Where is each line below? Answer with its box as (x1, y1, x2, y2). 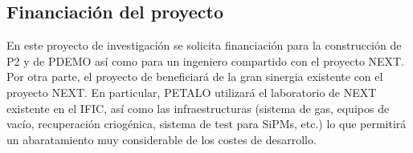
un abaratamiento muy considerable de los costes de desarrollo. (6, 131, 317, 147)
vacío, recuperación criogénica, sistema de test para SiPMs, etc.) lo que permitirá (6, 115, 407, 132)
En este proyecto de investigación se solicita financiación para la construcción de (6, 37, 402, 54)
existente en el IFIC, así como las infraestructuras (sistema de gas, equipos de (6, 99, 390, 116)
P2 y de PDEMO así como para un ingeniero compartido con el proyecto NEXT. (6, 52, 405, 69)
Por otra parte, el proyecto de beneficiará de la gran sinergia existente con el (6, 68, 383, 85)
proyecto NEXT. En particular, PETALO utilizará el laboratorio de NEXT (6, 83, 377, 100)
